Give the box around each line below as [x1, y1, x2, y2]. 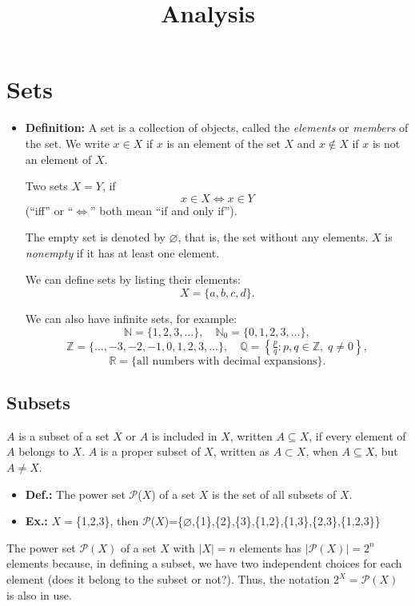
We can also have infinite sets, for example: [25, 310, 237, 327]
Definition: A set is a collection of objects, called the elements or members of [25, 119, 409, 136]
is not [372, 134, 401, 151]
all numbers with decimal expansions [137, 355, 317, 367]
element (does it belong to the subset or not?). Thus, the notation [6, 571, 330, 588]
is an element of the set [166, 134, 281, 151]
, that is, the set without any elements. [178, 229, 369, 245]
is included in [151, 427, 217, 444]
